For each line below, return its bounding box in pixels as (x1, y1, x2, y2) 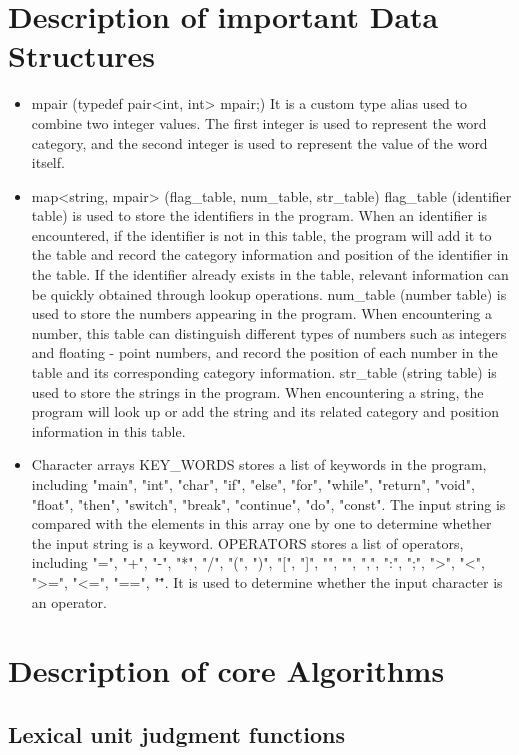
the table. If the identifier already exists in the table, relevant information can (31, 264, 509, 285)
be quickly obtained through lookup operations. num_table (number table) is (31, 283, 507, 304)
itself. (31, 152, 65, 173)
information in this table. (31, 420, 186, 441)
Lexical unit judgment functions (8, 718, 345, 749)
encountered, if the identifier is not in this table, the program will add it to (31, 224, 492, 245)
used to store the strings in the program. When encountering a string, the (31, 381, 484, 402)
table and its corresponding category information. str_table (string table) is (31, 362, 497, 383)
